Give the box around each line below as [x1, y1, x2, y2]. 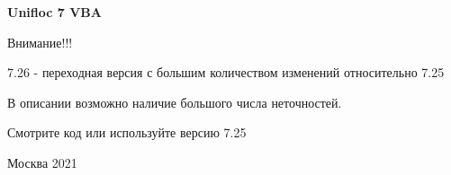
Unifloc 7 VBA [7, 3, 102, 21]
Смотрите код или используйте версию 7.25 [7, 123, 247, 142]
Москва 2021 [7, 153, 77, 171]
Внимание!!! [7, 32, 73, 51]
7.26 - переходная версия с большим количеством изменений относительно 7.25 [7, 63, 445, 82]
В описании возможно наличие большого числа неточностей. [7, 92, 342, 111]
